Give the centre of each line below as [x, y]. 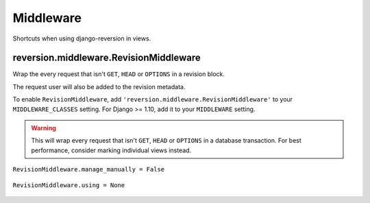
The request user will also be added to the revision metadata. [99, 86]
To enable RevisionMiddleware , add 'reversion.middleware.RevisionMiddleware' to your [153, 99]
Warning [44, 128]
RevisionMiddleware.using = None [69, 185]
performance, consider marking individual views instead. [111, 150]
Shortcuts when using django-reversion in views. [82, 38]
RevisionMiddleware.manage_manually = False [89, 169]
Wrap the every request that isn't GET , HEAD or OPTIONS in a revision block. [119, 74]
